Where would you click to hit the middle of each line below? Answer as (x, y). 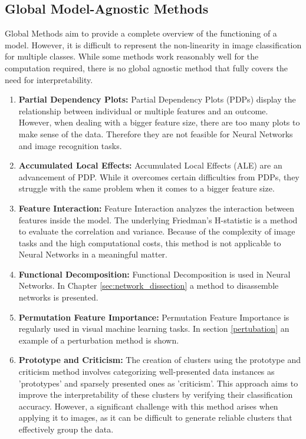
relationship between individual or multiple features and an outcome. (143, 110)
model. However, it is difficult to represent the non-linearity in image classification (153, 44)
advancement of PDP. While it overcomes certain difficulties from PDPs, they (159, 176)
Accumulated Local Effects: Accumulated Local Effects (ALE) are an (150, 165)
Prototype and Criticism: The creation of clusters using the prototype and (159, 360)
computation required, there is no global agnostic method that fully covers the (146, 67)
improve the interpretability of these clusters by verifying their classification (156, 395)
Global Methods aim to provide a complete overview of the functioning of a (141, 33)
